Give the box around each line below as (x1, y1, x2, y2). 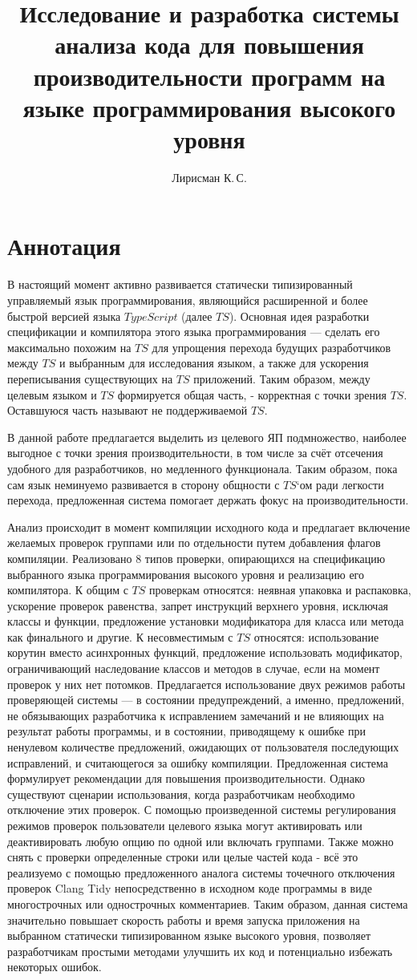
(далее (181, 307, 213, 324)
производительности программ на (33, 59, 386, 92)
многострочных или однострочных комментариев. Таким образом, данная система (7, 895, 408, 912)
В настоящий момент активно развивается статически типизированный (7, 276, 353, 293)
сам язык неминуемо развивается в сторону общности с (7, 476, 280, 492)
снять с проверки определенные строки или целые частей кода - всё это (7, 848, 358, 865)
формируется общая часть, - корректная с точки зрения (117, 386, 387, 403)
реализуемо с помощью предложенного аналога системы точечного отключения (7, 864, 395, 881)
